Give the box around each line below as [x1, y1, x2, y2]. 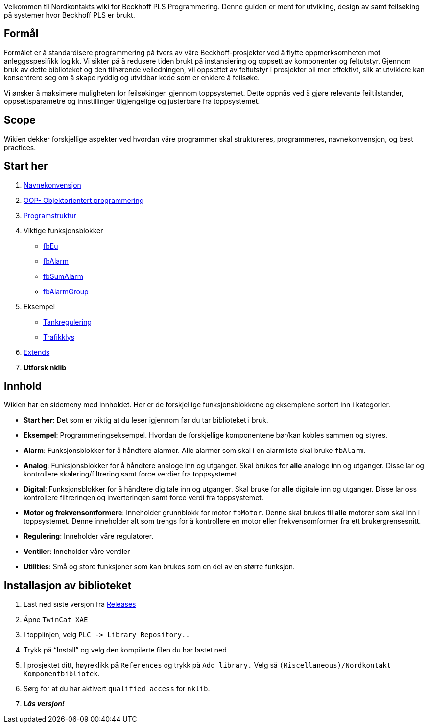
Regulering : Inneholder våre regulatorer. [24, 532, 154, 541]
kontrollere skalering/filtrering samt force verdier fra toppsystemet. [24, 470, 239, 478]
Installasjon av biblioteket [4, 579, 132, 592]
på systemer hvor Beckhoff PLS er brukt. [4, 11, 135, 19]
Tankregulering [43, 317, 92, 326]
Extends [24, 348, 50, 356]
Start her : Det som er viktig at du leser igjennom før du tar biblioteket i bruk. [24, 416, 268, 425]
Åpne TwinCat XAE [24, 615, 88, 624]
